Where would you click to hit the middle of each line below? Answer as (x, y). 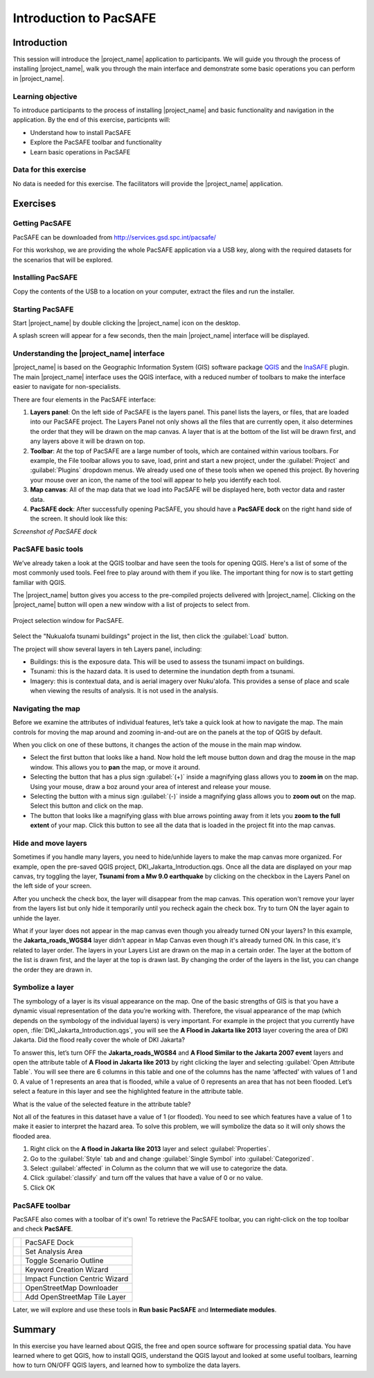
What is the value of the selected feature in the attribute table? (102, 1104)
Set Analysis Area (54, 1251)
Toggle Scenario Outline (64, 1260)
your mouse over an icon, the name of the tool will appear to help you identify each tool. (156, 480)
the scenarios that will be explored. (63, 260)
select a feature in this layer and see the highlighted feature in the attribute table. (128, 1091)
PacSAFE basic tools (48, 549)
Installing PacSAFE (45, 278)
